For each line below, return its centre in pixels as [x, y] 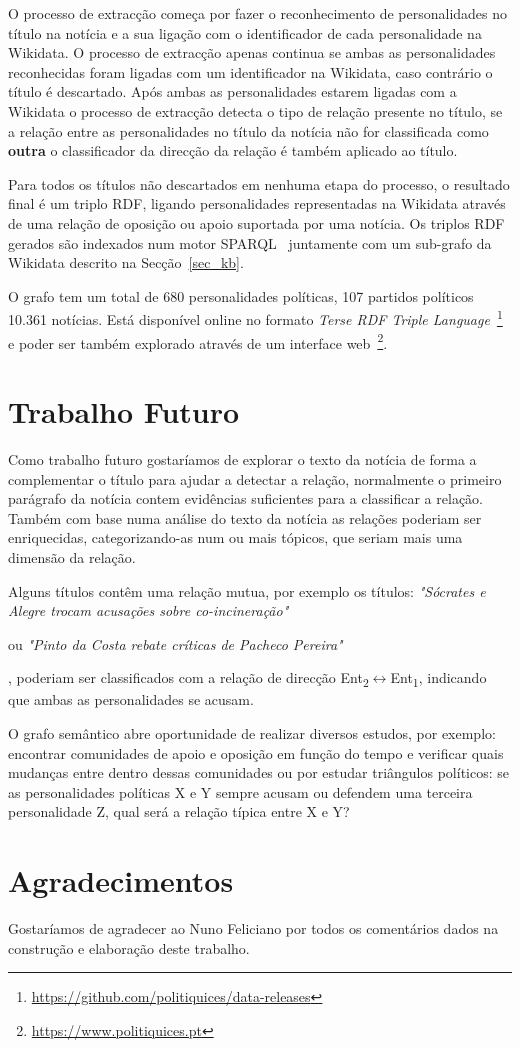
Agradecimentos [121, 880]
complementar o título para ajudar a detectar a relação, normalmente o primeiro [255, 478]
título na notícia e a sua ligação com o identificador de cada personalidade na [245, 32]
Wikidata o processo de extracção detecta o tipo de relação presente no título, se [255, 110]
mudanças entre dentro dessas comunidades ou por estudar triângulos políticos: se [258, 772]
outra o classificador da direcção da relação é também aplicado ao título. [233, 150]
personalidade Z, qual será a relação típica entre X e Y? [179, 811]
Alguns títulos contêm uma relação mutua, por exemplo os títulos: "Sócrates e [247, 590]
